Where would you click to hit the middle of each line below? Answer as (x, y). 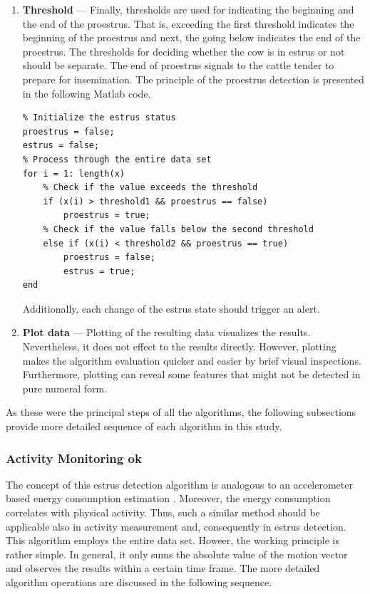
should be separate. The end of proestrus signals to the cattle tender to (178, 65)
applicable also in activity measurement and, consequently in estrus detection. (176, 526)
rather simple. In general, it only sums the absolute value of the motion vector (177, 554)
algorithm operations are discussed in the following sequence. (139, 582)
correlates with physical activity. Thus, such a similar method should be (163, 512)
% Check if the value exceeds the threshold (150, 188)
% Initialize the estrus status (99, 118)
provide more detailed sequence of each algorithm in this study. (144, 426)
